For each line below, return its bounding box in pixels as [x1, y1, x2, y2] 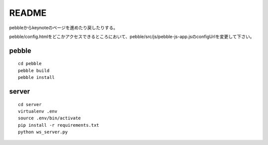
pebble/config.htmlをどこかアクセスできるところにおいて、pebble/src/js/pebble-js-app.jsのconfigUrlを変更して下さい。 [9, 34, 255, 39]
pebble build [18, 68, 50, 73]
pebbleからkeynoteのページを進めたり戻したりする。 [9, 25, 118, 31]
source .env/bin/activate [18, 115, 81, 121]
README [9, 7, 47, 18]
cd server [18, 102, 42, 107]
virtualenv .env [18, 109, 58, 114]
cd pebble [18, 61, 42, 67]
